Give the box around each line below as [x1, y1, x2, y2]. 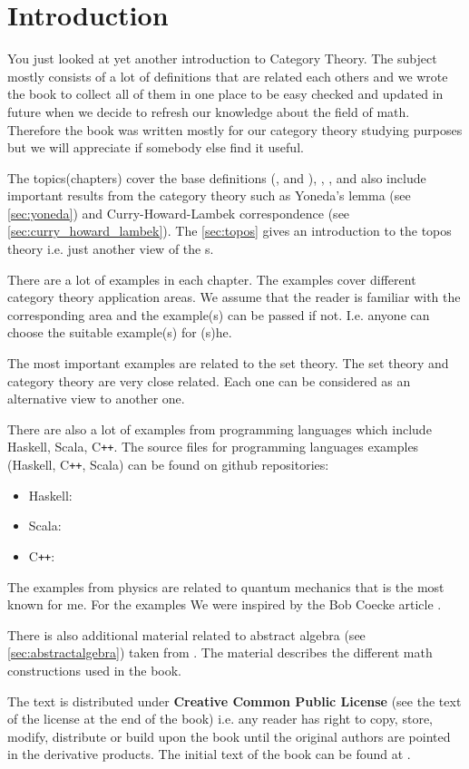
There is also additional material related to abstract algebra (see [7, 625, 366, 644]
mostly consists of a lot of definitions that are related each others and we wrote [7, 66, 448, 85]
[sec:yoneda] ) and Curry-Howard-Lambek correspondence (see [7, 203, 350, 222]
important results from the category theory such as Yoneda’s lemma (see [7, 186, 411, 205]
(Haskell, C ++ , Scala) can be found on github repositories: [7, 455, 329, 474]
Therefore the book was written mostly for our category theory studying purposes [7, 120, 463, 139]
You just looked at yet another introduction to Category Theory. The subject [7, 49, 437, 68]
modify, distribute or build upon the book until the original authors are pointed [7, 726, 451, 745]
